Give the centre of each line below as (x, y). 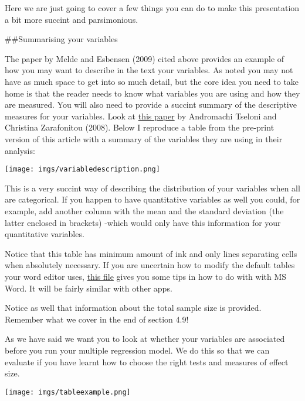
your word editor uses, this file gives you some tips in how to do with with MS (146, 276)
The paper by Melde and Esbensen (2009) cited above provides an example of (145, 58)
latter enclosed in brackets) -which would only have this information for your (143, 222)
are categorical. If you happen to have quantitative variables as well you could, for (152, 199)
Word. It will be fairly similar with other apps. (89, 288)
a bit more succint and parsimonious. (72, 19)
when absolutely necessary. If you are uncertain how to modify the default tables (150, 265)
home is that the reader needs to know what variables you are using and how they (152, 93)
